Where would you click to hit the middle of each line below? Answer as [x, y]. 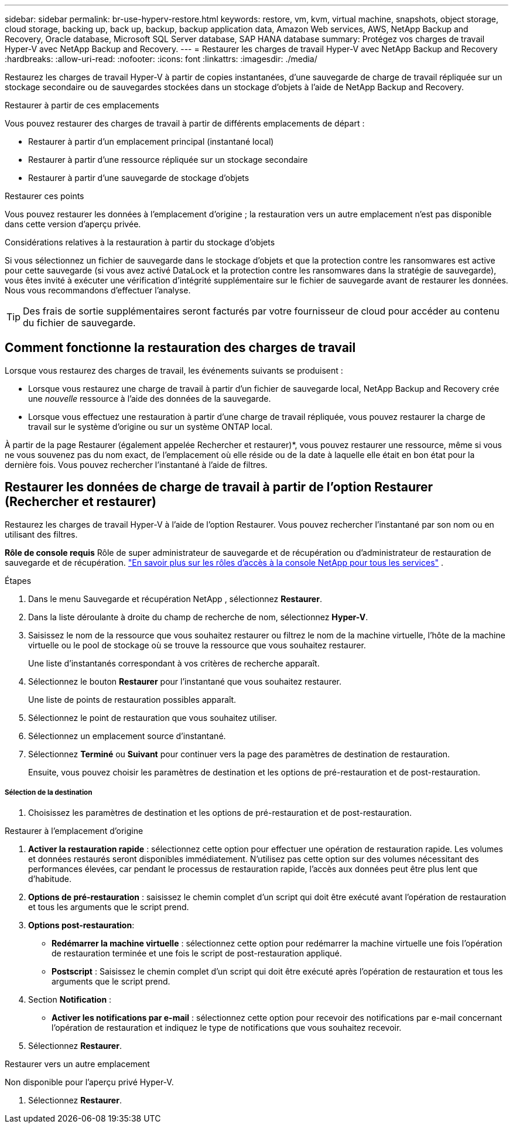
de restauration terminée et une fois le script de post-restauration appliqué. [197, 953]
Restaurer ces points [45, 196]
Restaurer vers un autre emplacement [77, 1064]
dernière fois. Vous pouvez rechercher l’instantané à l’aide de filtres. [136, 464]
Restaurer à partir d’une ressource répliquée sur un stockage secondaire [168, 160]
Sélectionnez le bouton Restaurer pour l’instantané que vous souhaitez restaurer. [185, 681]
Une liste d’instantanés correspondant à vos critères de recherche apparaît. [174, 663]
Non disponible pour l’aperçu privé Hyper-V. [89, 1082]
